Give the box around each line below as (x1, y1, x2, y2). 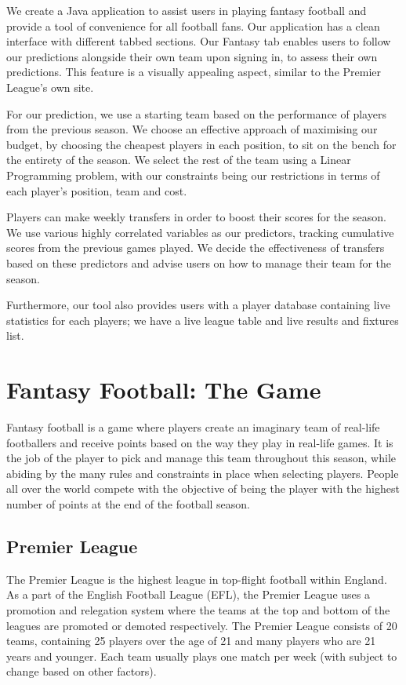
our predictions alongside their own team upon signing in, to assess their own (6, 48, 378, 64)
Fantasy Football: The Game (6, 373, 321, 406)
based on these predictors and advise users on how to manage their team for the (6, 254, 392, 271)
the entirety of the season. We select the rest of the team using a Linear (6, 151, 351, 168)
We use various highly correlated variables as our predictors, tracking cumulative (6, 224, 394, 240)
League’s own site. (6, 78, 94, 95)
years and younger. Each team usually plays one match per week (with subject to (6, 647, 397, 664)
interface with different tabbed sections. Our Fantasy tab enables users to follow (6, 33, 391, 49)
